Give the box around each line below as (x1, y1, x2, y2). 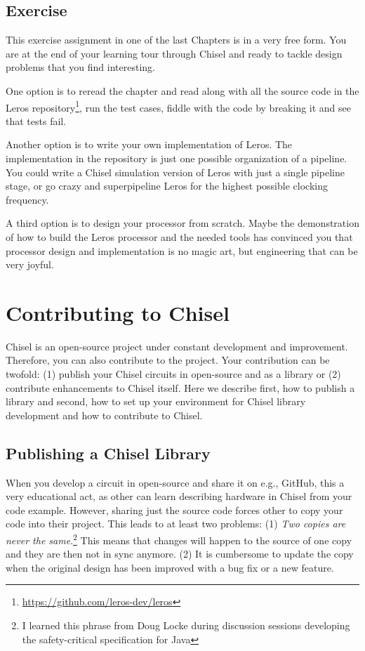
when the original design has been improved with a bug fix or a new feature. (6, 560, 334, 574)
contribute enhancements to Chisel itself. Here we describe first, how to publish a (6, 380, 355, 395)
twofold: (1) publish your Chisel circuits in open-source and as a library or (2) (6, 367, 341, 381)
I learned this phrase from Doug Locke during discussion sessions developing (22, 618, 350, 633)
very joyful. (6, 257, 54, 272)
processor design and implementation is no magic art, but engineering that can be (6, 243, 358, 258)
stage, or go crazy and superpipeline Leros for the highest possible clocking (6, 178, 328, 193)
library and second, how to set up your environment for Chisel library (6, 394, 306, 409)
